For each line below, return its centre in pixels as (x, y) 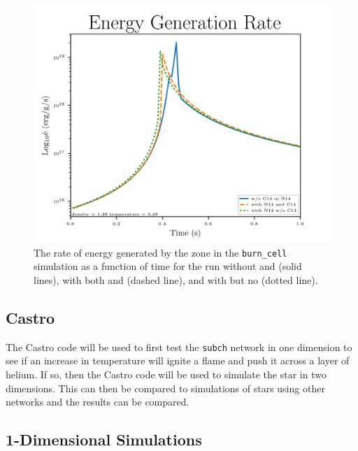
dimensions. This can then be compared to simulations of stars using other (165, 388)
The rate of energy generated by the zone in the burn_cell (160, 252)
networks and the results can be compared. (98, 402)
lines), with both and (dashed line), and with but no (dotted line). (176, 279)
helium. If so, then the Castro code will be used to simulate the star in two (166, 374)
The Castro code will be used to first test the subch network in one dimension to (179, 346)
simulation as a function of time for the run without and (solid (168, 266)
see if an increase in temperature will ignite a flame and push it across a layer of (178, 360)
